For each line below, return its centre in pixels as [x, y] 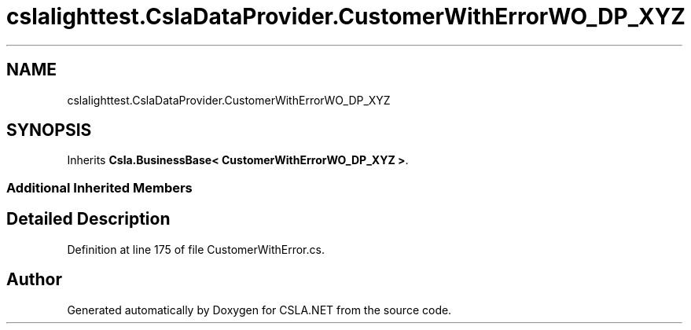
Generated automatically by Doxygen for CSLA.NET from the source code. [259, 310]
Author [34, 280]
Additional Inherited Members [99, 187]
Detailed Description [88, 219]
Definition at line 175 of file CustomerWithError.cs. [196, 249]
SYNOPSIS [49, 130]
